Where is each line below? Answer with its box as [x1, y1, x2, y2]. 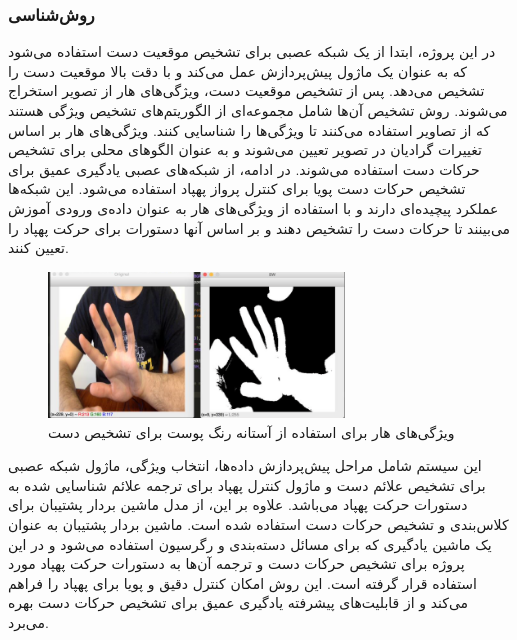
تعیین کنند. [8, 237, 69, 258]
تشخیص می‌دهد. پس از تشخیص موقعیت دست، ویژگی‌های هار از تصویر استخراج [8, 80, 485, 101]
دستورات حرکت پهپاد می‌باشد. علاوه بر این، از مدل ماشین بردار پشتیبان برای [8, 494, 468, 515]
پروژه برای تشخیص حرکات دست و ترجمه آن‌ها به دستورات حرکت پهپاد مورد [8, 553, 465, 574]
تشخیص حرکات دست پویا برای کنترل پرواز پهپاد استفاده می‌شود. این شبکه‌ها [8, 178, 466, 199]
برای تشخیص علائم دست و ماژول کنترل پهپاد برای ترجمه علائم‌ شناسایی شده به [8, 474, 486, 495]
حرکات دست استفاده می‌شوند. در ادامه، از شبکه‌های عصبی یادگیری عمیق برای [8, 158, 480, 179]
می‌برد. [8, 612, 49, 633]
